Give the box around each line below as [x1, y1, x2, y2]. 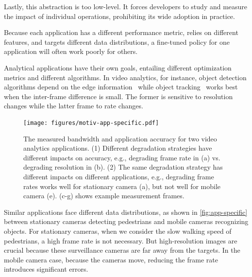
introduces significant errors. [4, 264, 88, 274]
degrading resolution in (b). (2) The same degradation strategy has [23, 162, 223, 172]
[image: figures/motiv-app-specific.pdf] [23, 119, 159, 126]
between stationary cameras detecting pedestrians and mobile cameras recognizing [4, 216, 249, 226]
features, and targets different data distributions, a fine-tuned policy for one [4, 36, 230, 47]
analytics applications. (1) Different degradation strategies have [23, 143, 212, 153]
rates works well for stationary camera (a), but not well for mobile [23, 181, 221, 191]
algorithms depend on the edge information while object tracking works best [4, 82, 238, 92]
